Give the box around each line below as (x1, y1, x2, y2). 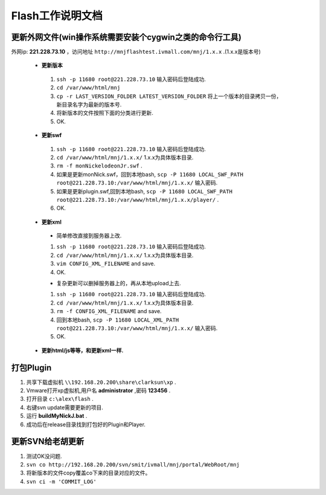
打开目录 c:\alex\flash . (26, 395, 94, 403)
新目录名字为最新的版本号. (56, 101, 122, 108)
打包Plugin (11, 363, 52, 373)
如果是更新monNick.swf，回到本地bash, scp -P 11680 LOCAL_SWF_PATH (56, 170, 244, 178)
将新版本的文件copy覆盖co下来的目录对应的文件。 (26, 469, 151, 477)
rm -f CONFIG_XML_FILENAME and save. (56, 308, 162, 315)
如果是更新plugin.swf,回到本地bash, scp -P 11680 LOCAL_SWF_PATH (56, 187, 232, 195)
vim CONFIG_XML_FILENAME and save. (56, 260, 156, 267)
